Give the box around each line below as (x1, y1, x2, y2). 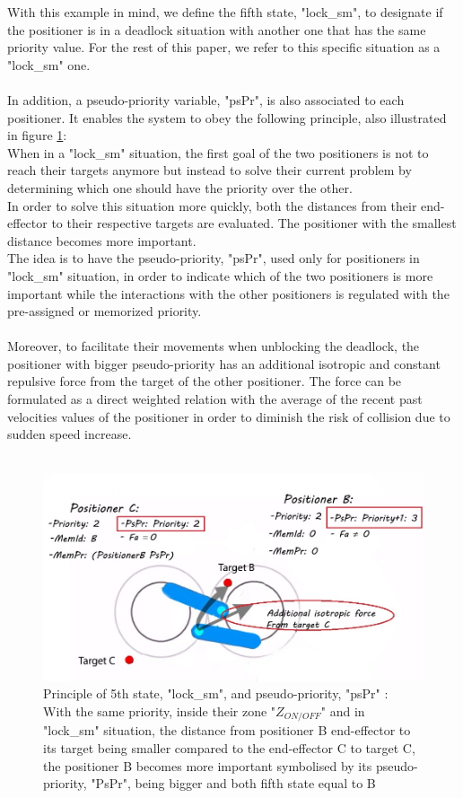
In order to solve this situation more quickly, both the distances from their (7, 196, 417, 215)
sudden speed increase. (7, 425, 132, 443)
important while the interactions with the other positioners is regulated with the (7, 284, 450, 303)
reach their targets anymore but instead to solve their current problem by (7, 161, 412, 180)
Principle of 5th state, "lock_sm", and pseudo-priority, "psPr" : (43, 684, 389, 703)
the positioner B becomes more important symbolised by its (43, 756, 372, 775)
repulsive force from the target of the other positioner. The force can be (7, 372, 402, 390)
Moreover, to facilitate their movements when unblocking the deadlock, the (7, 337, 420, 355)
